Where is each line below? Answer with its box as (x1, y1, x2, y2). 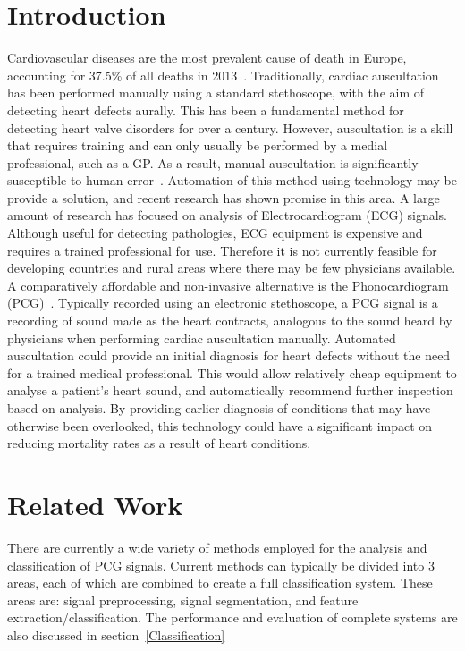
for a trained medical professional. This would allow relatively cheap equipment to (7, 363, 457, 382)
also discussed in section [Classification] (7, 625, 225, 644)
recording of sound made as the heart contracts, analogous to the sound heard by (7, 311, 452, 330)
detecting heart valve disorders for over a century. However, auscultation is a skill (7, 118, 453, 137)
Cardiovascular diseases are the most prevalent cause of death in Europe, (7, 48, 407, 67)
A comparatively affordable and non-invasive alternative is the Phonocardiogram (7, 275, 449, 294)
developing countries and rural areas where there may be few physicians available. (7, 258, 456, 277)
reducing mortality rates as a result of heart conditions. (7, 434, 311, 452)
